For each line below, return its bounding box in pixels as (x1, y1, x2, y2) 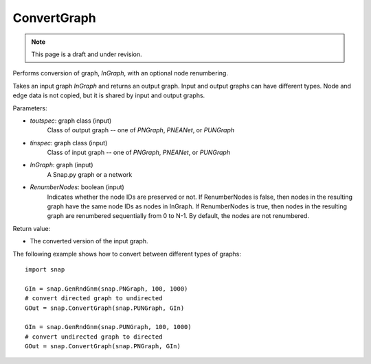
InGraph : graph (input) (30, 161, 93, 169)
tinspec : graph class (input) (30, 138, 108, 147)
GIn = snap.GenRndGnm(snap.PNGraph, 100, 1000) (25, 284, 188, 293)
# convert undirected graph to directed (25, 332, 163, 341)
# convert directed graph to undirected (25, 295, 163, 302)
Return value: (12, 224, 51, 232)
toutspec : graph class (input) (30, 117, 112, 125)
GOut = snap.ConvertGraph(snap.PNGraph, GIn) (25, 343, 181, 350)
